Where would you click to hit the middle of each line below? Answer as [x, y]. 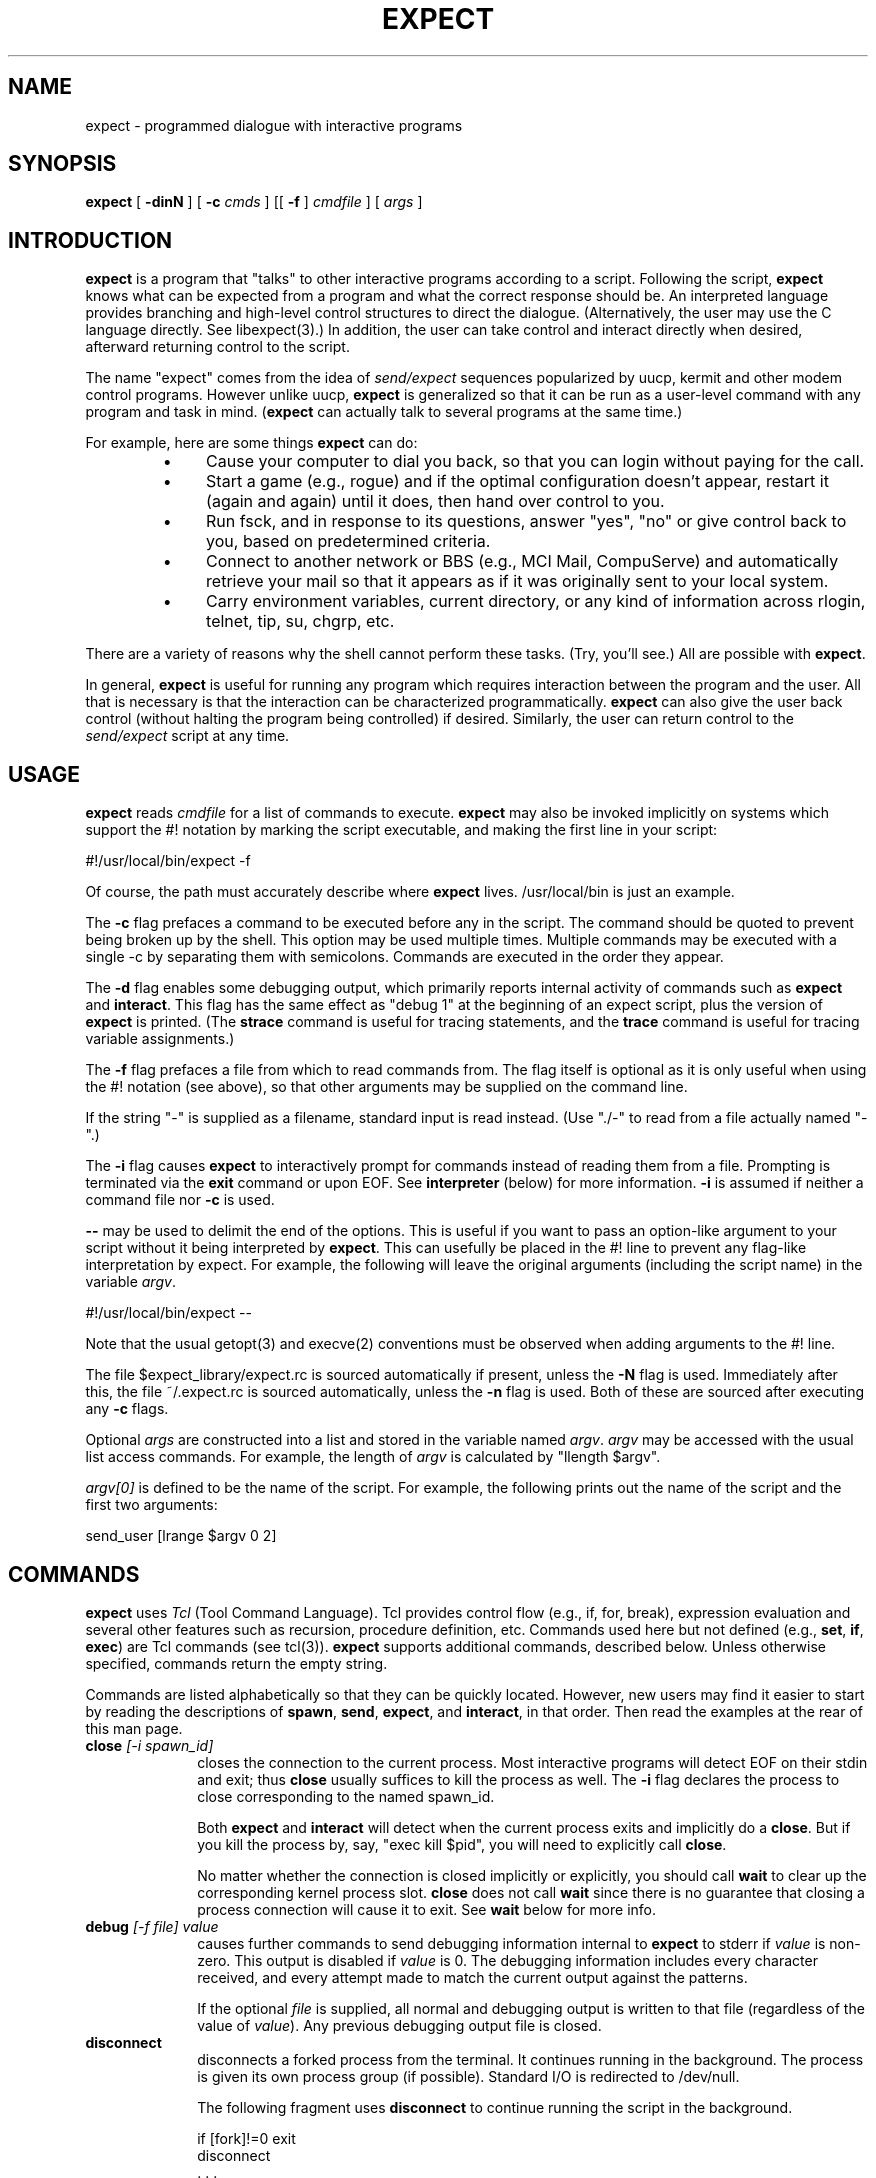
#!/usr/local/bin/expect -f [168, 861]
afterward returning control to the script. [217, 347]
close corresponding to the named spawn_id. [346, 1796]
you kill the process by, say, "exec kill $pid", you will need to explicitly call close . [462, 1844]
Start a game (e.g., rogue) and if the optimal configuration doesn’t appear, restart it [517, 481]
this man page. [134, 1728]
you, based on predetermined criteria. [348, 541]
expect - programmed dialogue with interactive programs [274, 125]
